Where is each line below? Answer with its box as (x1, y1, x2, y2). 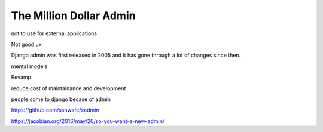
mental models (11, 63, 48, 70)
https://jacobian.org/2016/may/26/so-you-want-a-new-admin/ (11, 117, 164, 125)
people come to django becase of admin (11, 96, 111, 103)
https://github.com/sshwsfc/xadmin (11, 106, 99, 113)
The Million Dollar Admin (11, 9, 136, 22)
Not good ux (11, 41, 42, 48)
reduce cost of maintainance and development (11, 84, 126, 92)
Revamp (11, 73, 32, 81)
